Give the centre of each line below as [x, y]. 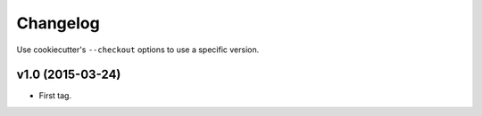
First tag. [55, 96]
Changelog [58, 23]
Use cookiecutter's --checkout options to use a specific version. [138, 50]
